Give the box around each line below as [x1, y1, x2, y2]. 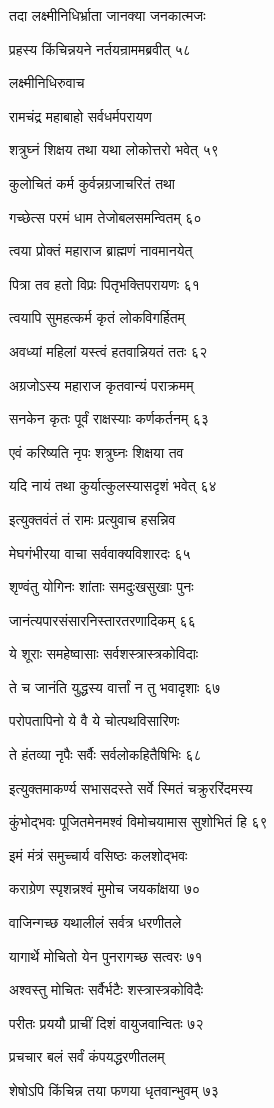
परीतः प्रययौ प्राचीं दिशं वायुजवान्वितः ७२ [9, 1012, 204, 1033]
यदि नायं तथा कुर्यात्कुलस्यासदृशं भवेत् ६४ [9, 475, 217, 496]
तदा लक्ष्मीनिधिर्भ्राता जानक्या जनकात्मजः [9, 5, 206, 25]
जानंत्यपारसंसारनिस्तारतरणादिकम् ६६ [9, 609, 196, 630]
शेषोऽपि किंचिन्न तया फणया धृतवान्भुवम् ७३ [9, 1080, 219, 1100]
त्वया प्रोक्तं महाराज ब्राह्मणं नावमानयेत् [9, 240, 193, 261]
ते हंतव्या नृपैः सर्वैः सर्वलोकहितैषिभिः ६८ [9, 744, 202, 765]
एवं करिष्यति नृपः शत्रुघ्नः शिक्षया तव [9, 441, 184, 462]
